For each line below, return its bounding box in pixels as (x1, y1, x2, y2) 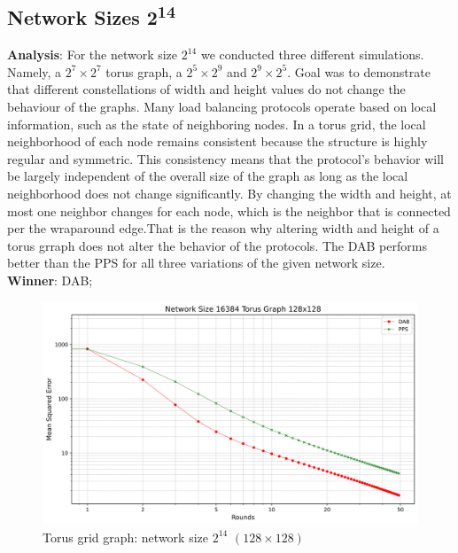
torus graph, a (105, 62, 182, 81)
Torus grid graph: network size (43, 527, 208, 546)
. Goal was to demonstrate (287, 62, 431, 81)
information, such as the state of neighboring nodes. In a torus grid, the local (7, 114, 426, 133)
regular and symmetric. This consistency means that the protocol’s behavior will (7, 149, 444, 167)
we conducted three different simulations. (200, 45, 424, 64)
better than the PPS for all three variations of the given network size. (7, 253, 385, 272)
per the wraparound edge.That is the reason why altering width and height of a (7, 219, 439, 238)
